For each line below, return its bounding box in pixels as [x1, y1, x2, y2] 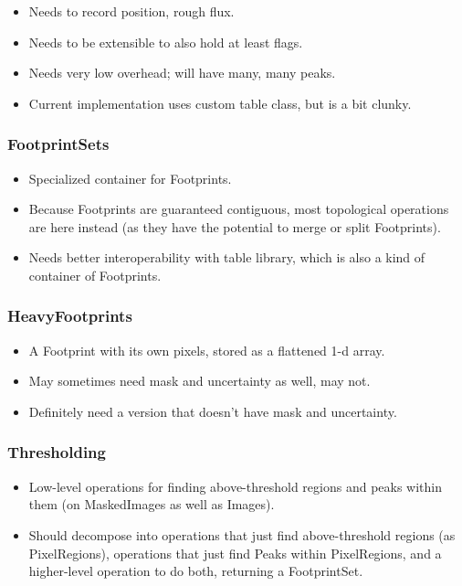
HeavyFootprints [7, 304, 132, 327]
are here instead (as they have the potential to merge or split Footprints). [28, 217, 441, 236]
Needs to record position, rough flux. [28, 2, 235, 20]
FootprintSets [7, 133, 110, 155]
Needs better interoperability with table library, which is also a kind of [28, 248, 425, 267]
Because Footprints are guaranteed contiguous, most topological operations [28, 199, 449, 218]
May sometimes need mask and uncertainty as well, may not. [28, 371, 371, 390]
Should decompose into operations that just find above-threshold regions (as [28, 525, 456, 544]
